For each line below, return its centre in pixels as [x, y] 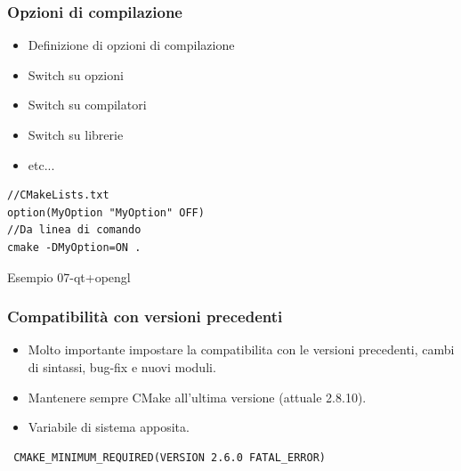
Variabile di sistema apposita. [109, 427]
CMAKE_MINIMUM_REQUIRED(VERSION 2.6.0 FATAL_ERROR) [170, 457]
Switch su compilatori [87, 105]
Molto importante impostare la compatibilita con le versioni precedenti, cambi [241, 349]
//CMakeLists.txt [58, 195]
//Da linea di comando [74, 230]
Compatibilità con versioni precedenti [145, 317]
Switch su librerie [76, 134]
